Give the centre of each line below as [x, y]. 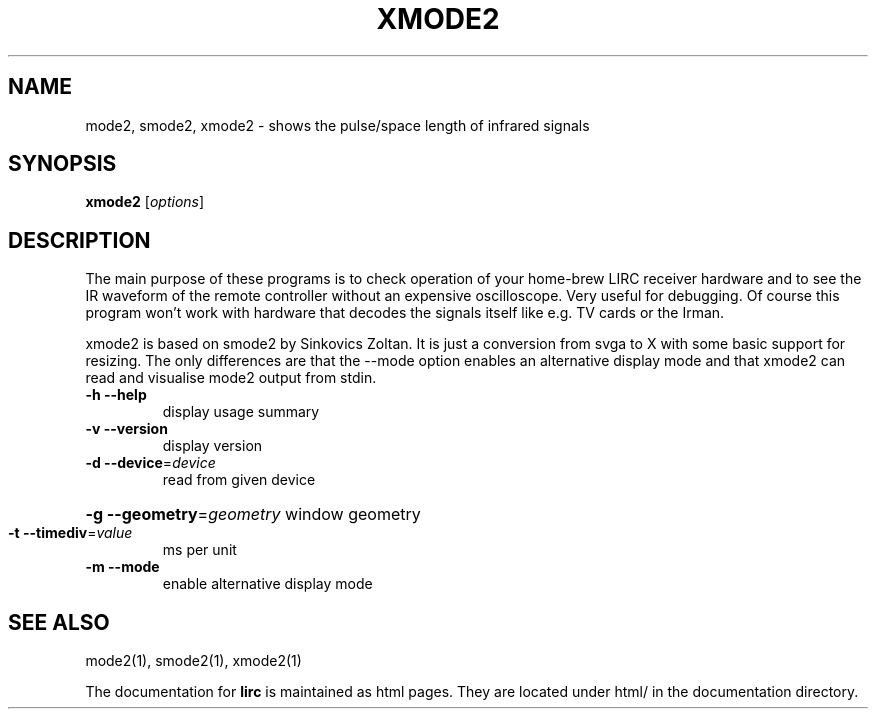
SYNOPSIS [62, 164]
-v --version [126, 429]
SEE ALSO [59, 622]
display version [212, 446]
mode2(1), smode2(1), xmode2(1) [193, 661]
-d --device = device [150, 463]
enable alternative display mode [267, 584]
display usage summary [241, 412]
